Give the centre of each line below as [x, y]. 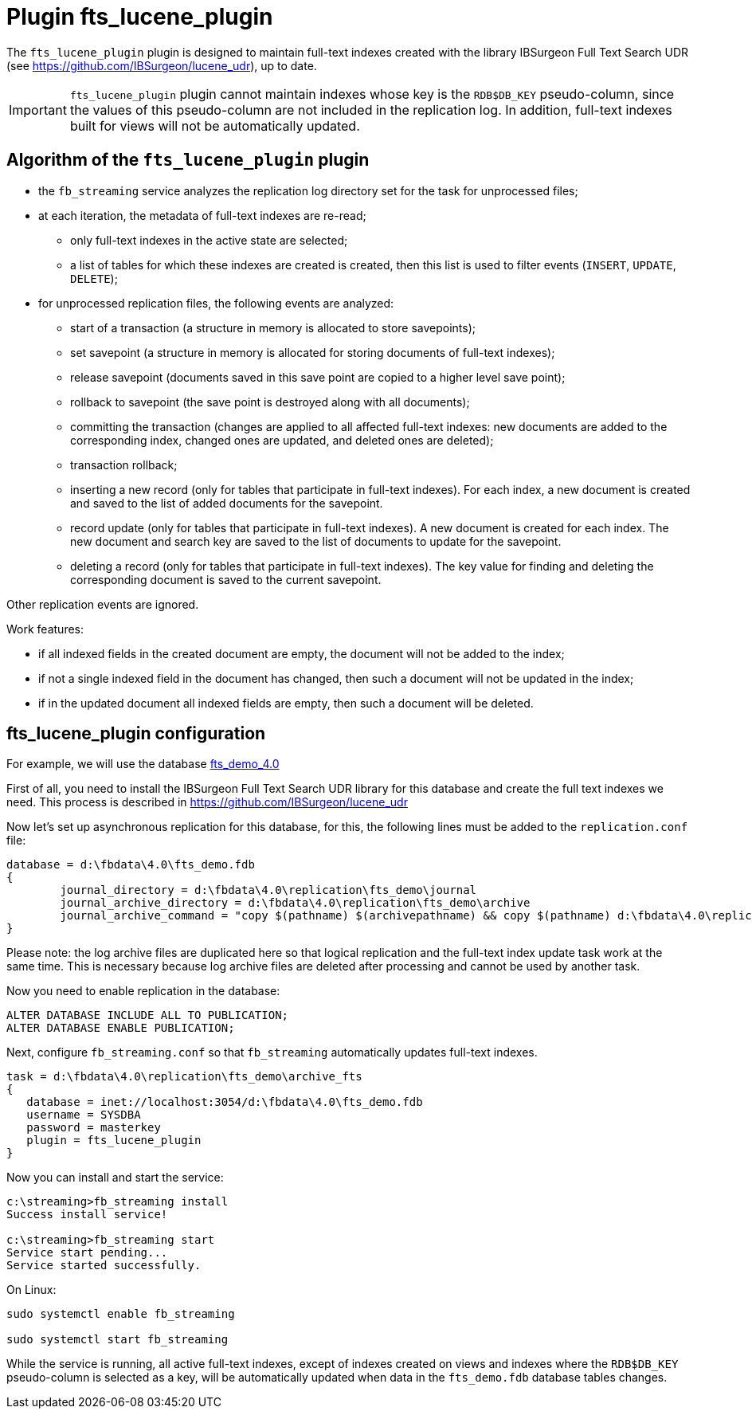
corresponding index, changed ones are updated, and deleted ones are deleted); [282, 440]
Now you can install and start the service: [115, 1178]
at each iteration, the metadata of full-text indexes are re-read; [202, 215]
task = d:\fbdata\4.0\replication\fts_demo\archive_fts [184, 1077]
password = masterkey [94, 1128]
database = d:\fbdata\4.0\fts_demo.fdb [131, 865]
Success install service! [87, 1215]
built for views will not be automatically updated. [215, 125]
